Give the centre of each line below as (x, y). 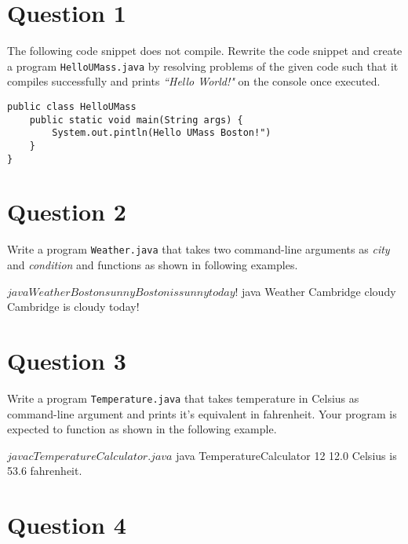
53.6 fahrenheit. (45, 471)
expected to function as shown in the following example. (142, 429)
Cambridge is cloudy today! (73, 307)
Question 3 (67, 360)
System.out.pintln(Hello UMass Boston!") (162, 133)
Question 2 (67, 212)
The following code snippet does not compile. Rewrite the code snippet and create (205, 51)
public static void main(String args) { (136, 120)
